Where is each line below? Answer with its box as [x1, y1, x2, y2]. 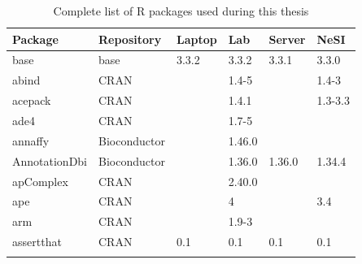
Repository [98, 30, 162, 47]
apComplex [12, 172, 68, 189]
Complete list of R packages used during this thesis [53, 2, 309, 19]
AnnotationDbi [12, 152, 88, 169]
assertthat [12, 233, 62, 250]
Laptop [176, 30, 217, 47]
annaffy [12, 132, 50, 149]
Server [268, 30, 306, 47]
